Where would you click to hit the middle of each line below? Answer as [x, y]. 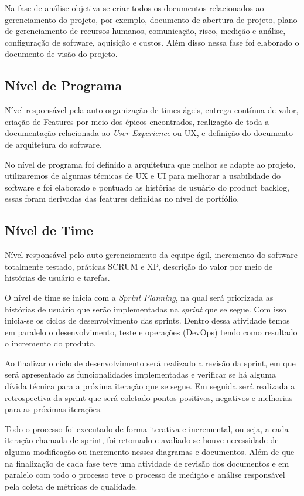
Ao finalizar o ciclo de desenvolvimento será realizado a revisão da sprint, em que [150, 363]
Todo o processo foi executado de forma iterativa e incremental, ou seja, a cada [147, 428]
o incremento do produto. [50, 343]
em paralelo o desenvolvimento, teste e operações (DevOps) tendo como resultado [151, 332]
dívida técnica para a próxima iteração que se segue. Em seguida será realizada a [150, 386]
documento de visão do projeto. [61, 54]
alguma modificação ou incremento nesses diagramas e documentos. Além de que [150, 452]
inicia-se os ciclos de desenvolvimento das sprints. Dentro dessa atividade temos [147, 320]
